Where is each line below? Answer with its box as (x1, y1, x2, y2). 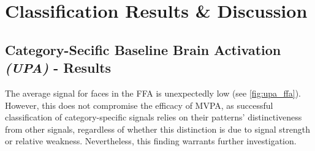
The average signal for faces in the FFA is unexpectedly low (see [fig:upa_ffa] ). (5, 86, 301, 99)
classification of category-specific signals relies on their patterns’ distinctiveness (5, 111, 302, 123)
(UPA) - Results (5, 58, 112, 77)
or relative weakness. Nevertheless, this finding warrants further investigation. (5, 134, 297, 147)
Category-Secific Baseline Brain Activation (5, 40, 281, 59)
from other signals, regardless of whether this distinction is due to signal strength (5, 122, 310, 135)
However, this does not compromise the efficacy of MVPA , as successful (5, 98, 273, 111)
